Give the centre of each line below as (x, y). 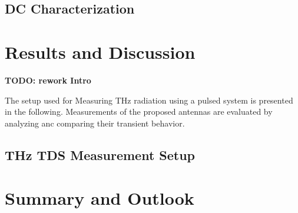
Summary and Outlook (100, 198)
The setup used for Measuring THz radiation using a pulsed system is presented (149, 100)
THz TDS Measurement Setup (100, 154)
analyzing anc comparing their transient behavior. (95, 123)
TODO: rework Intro (48, 80)
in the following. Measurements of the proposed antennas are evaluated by (139, 112)
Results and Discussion (100, 51)
